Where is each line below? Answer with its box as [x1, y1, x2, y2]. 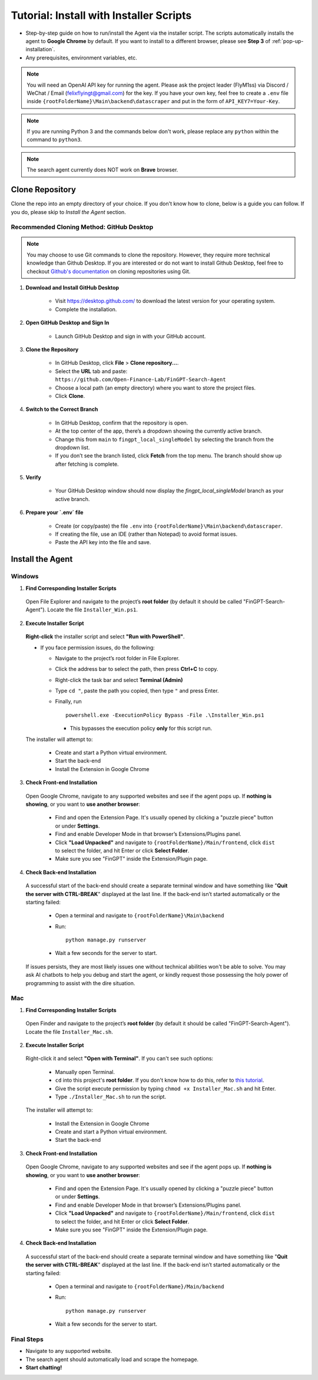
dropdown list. [55, 444, 90, 451]
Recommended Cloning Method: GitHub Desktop [11, 223, 154, 231]
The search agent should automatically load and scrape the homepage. [25, 1356, 199, 1363]
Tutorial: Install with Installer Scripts [11, 9, 192, 22]
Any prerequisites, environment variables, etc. [25, 54, 138, 61]
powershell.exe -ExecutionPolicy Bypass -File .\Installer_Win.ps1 [65, 712, 264, 719]
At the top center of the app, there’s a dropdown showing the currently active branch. [55, 427, 262, 434]
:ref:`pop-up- [271, 37, 304, 44]
